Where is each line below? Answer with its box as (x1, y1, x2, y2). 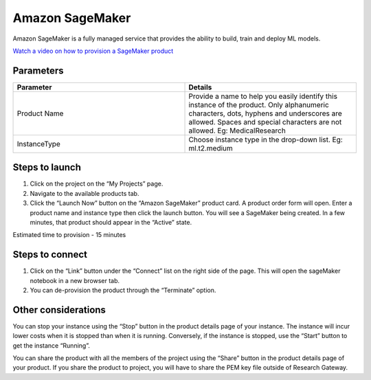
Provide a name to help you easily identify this (188, 91, 338, 101)
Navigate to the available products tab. (30, 189, 139, 197)
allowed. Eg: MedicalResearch (188, 126, 286, 135)
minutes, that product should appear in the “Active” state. (30, 218, 192, 226)
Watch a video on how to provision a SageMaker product (12, 47, 174, 55)
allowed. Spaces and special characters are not (188, 117, 342, 126)
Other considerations (12, 304, 106, 315)
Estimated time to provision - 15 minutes (12, 231, 126, 239)
